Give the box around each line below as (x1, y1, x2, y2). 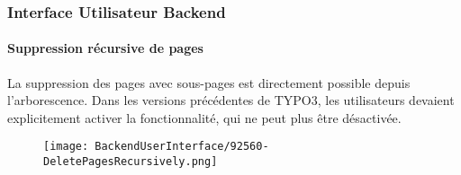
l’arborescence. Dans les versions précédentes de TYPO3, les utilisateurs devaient (7, 91, 455, 109)
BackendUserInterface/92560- (95, 140, 269, 153)
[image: (43, 140, 89, 153)
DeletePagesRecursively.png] (43, 155, 218, 169)
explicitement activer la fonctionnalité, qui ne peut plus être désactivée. (7, 108, 402, 127)
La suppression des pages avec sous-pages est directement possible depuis (7, 73, 411, 92)
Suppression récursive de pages (7, 39, 203, 57)
